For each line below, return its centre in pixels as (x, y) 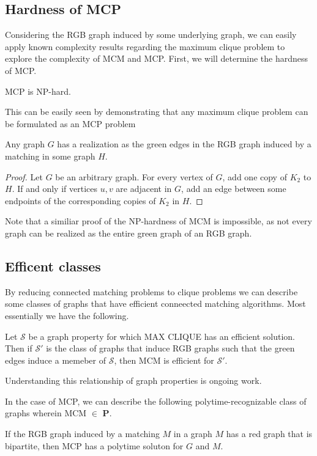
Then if (19, 348)
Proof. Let (24, 176)
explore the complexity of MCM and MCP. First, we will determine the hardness (157, 58)
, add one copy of (255, 176)
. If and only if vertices (54, 189)
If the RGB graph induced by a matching (82, 434)
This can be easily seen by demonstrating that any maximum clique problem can (157, 112)
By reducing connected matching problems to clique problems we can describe (151, 291)
